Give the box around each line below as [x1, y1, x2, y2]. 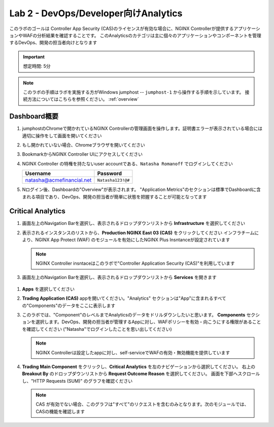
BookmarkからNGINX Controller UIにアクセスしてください [22, 151, 143, 157]
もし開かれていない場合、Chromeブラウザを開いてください [22, 141, 146, 148]
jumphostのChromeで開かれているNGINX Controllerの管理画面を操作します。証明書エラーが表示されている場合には [22, 125, 263, 132]
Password [97, 170, 122, 177]
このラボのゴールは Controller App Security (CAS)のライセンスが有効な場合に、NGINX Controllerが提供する [9, 25, 234, 32]
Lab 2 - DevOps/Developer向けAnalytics [9, 8, 183, 19]
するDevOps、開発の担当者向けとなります [9, 40, 97, 46]
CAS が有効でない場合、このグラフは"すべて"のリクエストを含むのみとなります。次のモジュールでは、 [36, 401, 249, 407]
